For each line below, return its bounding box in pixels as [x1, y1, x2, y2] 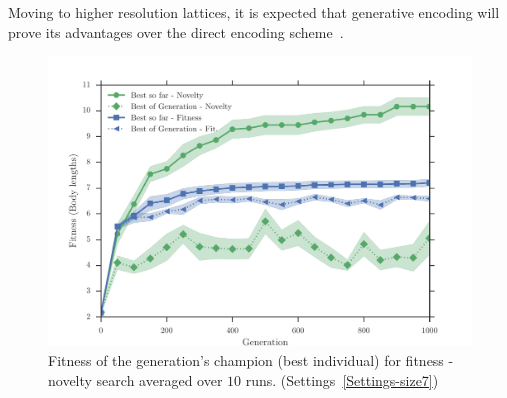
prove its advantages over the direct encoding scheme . [8, 21, 344, 42]
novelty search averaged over [48, 369, 223, 390]
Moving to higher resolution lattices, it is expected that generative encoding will [8, 2, 500, 22]
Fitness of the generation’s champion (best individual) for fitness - [48, 350, 454, 371]
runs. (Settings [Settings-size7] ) [245, 369, 439, 390]
